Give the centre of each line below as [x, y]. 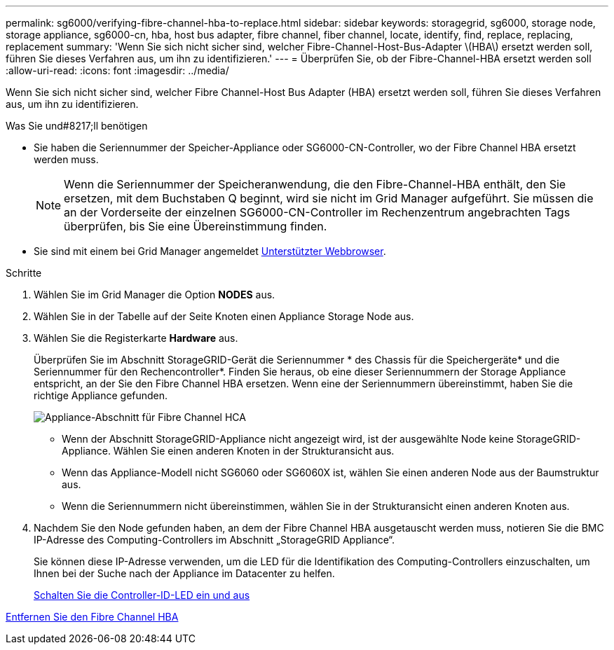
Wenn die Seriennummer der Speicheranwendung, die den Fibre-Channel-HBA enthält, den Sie [315, 184]
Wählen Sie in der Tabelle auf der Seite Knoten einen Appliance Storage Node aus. [224, 316]
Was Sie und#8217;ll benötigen [77, 126]
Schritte [24, 273]
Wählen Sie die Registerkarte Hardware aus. [136, 338]
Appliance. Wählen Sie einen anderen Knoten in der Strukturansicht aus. [228, 451]
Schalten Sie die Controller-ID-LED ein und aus [142, 595]
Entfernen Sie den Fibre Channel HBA [92, 617]
